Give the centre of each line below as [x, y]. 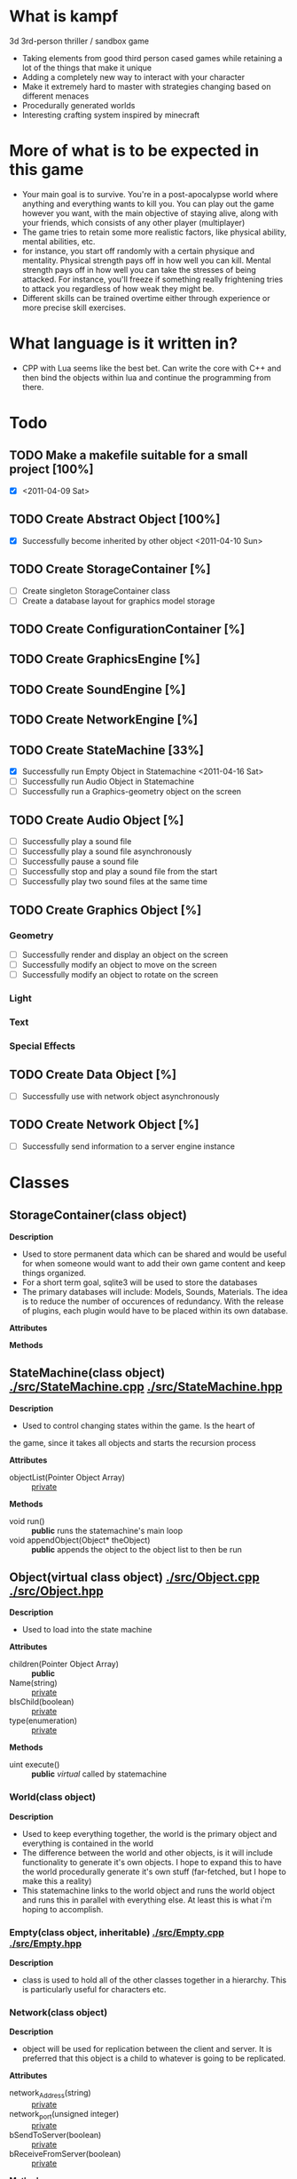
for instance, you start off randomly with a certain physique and [138, 251]
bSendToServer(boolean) [55, 2135]
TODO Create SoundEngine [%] [98, 689]
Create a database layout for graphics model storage [118, 601]
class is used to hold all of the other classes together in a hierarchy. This [154, 1980]
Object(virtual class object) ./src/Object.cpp [134, 1577]
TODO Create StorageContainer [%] [110, 569]
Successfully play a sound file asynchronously [107, 851]
